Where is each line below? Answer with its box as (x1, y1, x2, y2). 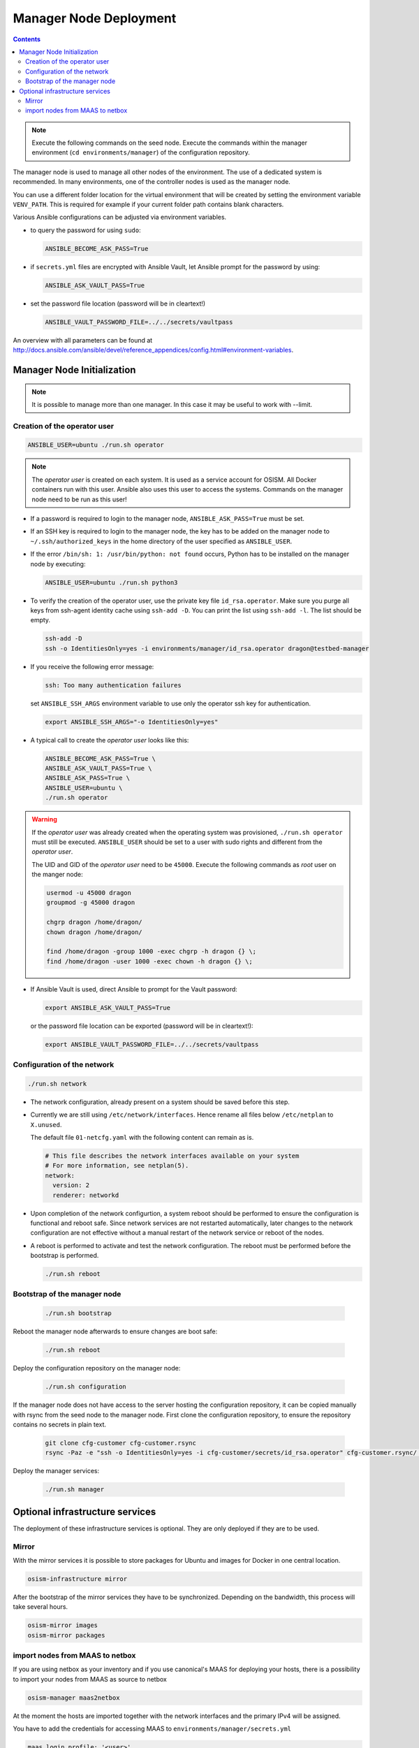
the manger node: (31, 871, 83, 879)
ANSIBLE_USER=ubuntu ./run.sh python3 (45, 578, 178, 587)
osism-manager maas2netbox (27, 1693, 120, 1702)
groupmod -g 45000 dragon (46, 898, 135, 907)
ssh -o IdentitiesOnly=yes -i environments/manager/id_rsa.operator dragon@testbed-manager (45, 644, 369, 652)
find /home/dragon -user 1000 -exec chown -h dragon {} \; (46, 957, 253, 965)
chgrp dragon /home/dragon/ (46, 918, 142, 926)
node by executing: (30, 559, 86, 568)
